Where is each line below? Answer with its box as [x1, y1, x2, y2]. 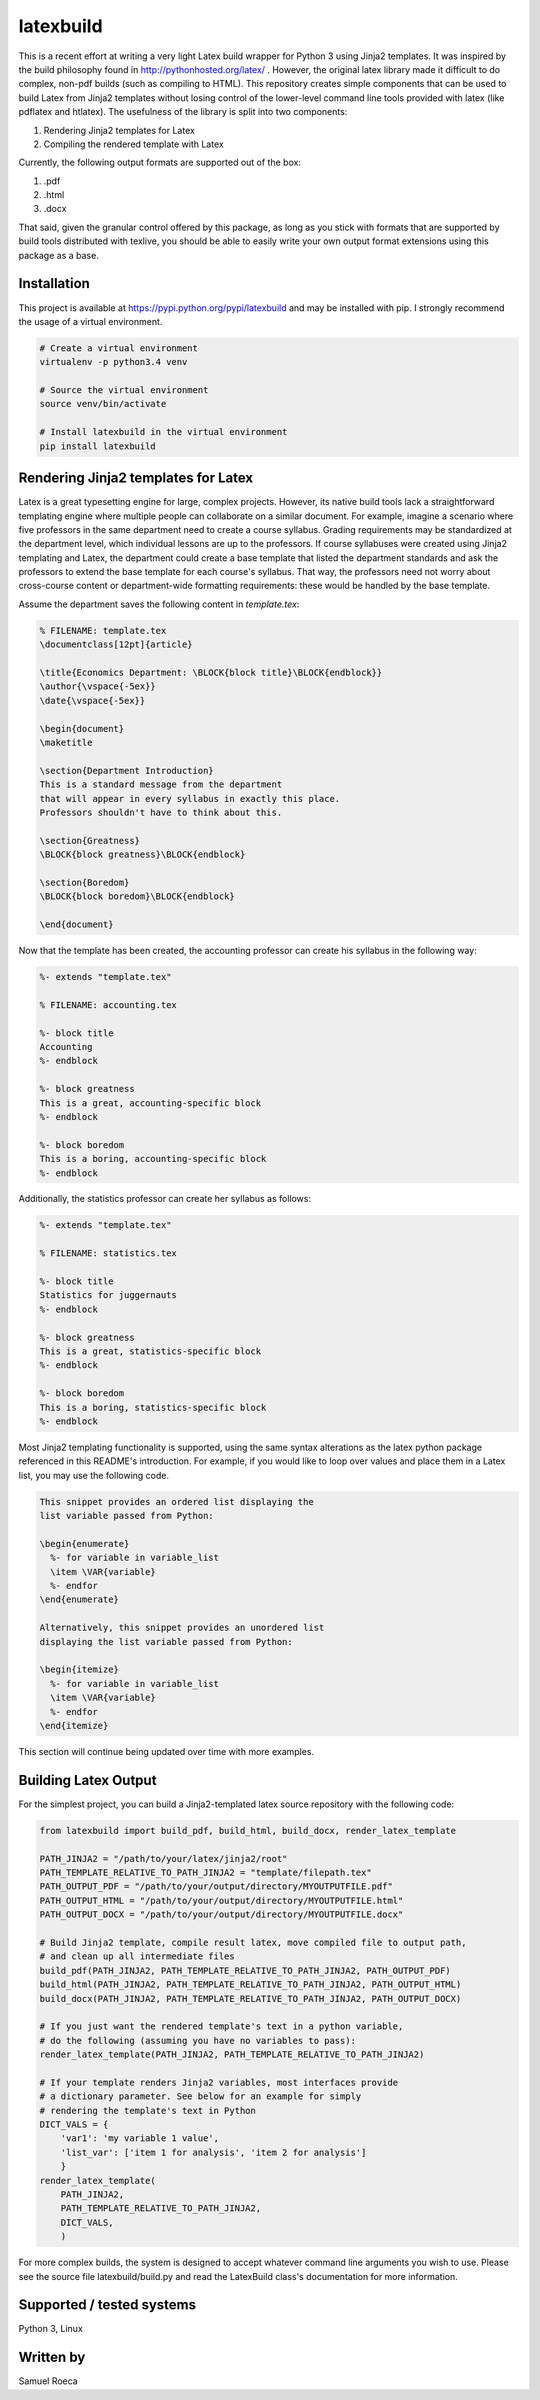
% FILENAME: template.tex [39, 625, 167, 636]
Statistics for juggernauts [39, 1290, 177, 1301]
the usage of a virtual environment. [18, 315, 163, 327]
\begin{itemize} [39, 1664, 120, 1675]
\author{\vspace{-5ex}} [39, 681, 157, 692]
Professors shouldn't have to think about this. [39, 806, 283, 818]
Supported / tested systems [18, 2296, 197, 2314]
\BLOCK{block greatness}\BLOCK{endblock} [39, 849, 246, 860]
